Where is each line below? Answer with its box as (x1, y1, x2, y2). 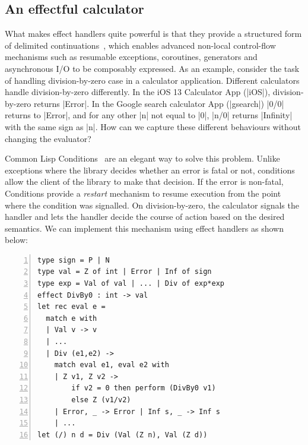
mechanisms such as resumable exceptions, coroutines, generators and (5, 51, 258, 63)
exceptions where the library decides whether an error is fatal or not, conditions (5, 163, 295, 176)
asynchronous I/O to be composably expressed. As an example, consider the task (5, 62, 300, 74)
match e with (46, 314, 97, 323)
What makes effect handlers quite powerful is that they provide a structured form (5, 27, 302, 40)
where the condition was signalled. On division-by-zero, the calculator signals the (5, 198, 299, 211)
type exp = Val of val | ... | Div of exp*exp (37, 279, 224, 288)
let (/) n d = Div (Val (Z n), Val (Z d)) (37, 430, 208, 439)
